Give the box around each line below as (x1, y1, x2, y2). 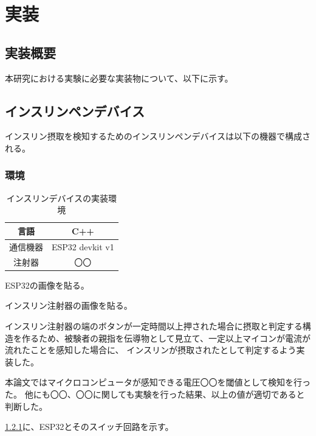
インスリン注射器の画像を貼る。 (5, 299, 132, 312)
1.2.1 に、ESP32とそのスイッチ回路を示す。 (5, 420, 174, 433)
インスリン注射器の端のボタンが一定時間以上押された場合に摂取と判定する (5, 319, 303, 332)
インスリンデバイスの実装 (6, 191, 108, 204)
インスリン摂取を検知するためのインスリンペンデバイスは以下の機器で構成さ (5, 130, 311, 142)
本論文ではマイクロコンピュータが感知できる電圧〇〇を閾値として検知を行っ (5, 376, 311, 389)
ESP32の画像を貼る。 (5, 278, 89, 291)
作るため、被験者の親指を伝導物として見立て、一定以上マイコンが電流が (21, 331, 311, 344)
